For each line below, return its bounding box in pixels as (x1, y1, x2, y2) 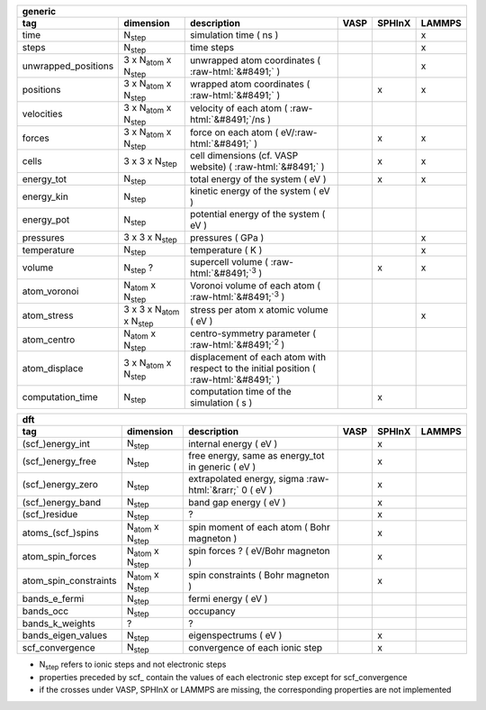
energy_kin (22, 190, 69, 203)
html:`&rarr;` (187, 484, 239, 496)
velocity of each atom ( (189, 102, 288, 114)
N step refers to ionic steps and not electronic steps (39, 659, 227, 672)
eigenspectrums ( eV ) (187, 629, 283, 642)
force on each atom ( (189, 126, 279, 139)
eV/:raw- (280, 126, 318, 139)
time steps (189, 41, 234, 54)
